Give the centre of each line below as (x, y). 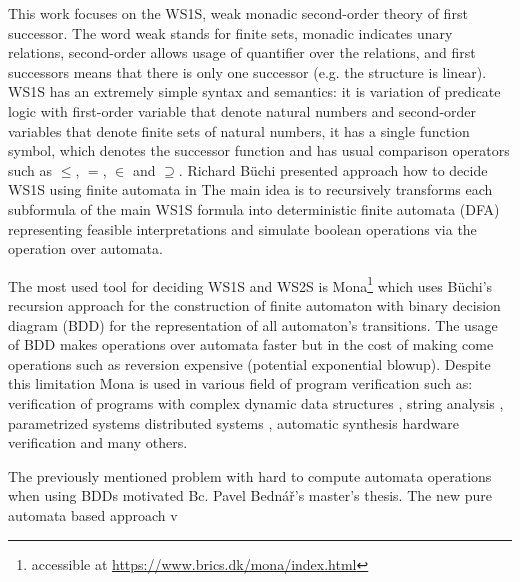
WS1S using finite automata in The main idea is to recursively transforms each (250, 189)
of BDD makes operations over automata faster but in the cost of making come (251, 344)
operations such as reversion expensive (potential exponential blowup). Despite (249, 363)
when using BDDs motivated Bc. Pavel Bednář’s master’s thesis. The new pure (250, 495)
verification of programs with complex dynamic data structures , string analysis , (256, 402)
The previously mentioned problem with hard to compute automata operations (250, 475)
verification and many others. (98, 442)
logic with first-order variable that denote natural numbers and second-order (242, 110)
